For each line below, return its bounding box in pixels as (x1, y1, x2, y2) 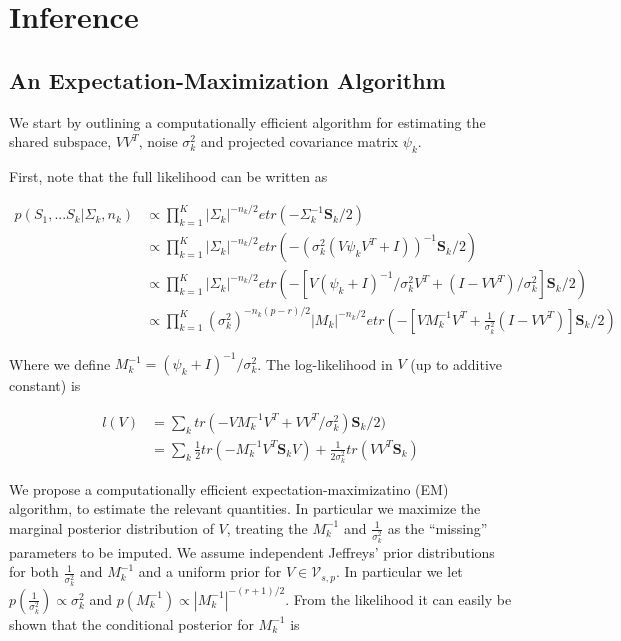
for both (9, 561, 59, 582)
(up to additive (410, 353, 503, 374)
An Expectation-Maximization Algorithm (9, 64, 446, 95)
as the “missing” (387, 517, 488, 538)
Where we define (9, 353, 111, 374)
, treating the (226, 517, 308, 538)
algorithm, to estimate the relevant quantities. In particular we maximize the (9, 498, 481, 519)
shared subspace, (9, 131, 112, 152)
